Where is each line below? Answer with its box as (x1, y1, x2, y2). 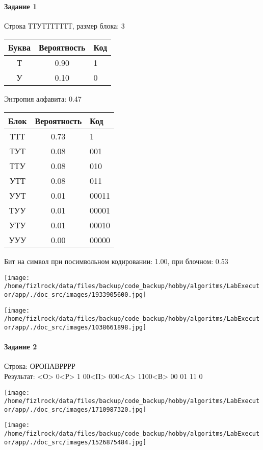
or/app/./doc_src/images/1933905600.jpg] (4, 291, 147, 298)
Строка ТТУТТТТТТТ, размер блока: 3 (4, 20, 125, 31)
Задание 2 (4, 341, 37, 352)
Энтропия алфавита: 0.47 (4, 93, 82, 104)
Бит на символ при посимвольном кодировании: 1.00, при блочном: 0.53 (4, 255, 228, 266)
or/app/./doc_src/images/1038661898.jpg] (4, 323, 147, 331)
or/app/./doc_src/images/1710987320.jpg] (4, 406, 147, 413)
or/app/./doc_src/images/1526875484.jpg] (4, 438, 147, 446)
